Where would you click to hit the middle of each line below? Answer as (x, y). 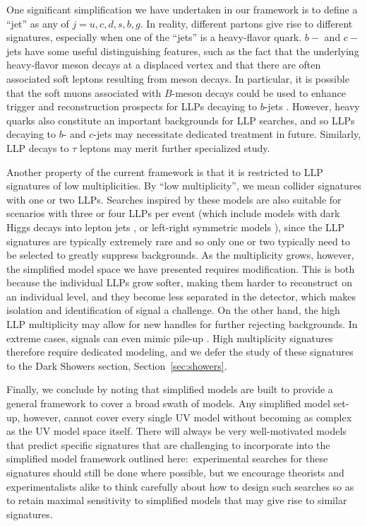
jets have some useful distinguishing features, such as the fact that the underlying (183, 51)
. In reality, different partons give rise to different (246, 23)
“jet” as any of (38, 23)
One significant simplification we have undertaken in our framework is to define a (182, 9)
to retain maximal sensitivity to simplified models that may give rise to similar (177, 500)
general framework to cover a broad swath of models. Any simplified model (168, 403)
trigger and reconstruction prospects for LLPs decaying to (132, 106)
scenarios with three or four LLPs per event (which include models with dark (173, 213)
